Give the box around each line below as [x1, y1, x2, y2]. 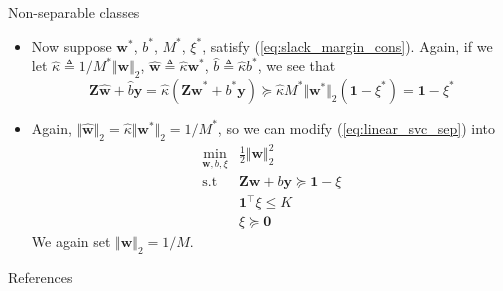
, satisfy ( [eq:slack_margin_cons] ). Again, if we [202, 35, 493, 56]
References [8, 266, 73, 287]
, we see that [257, 55, 336, 76]
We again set [31, 231, 111, 252]
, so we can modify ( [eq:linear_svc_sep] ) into [217, 117, 496, 138]
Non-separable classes [8, 2, 140, 22]
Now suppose [31, 35, 112, 56]
